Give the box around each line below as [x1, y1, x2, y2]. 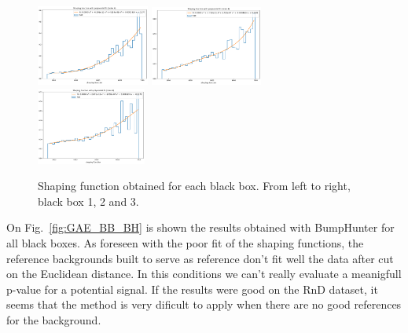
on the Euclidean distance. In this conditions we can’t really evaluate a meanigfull [6, 265, 402, 282]
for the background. [6, 311, 101, 328]
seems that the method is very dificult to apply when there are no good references [6, 296, 402, 313]
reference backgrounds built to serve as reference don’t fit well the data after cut [6, 250, 394, 266]
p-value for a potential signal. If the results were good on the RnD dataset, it [6, 280, 378, 297]
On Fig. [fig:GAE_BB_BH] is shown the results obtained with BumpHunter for [6, 219, 395, 236]
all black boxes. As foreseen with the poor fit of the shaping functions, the [6, 235, 364, 251]
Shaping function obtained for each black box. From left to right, [38, 177, 351, 194]
